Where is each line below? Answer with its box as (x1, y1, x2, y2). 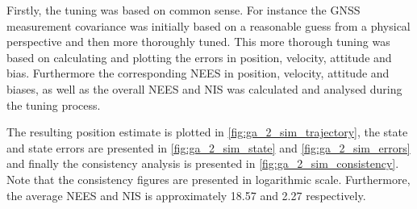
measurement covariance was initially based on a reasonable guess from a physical (6, 17, 411, 34)
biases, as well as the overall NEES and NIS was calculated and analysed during (6, 80, 402, 97)
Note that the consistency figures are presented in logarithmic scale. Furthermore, (6, 170, 411, 187)
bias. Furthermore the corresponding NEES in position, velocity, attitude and (6, 65, 390, 82)
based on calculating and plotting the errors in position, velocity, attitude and (6, 48, 392, 65)
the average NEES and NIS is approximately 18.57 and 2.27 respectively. (6, 186, 366, 203)
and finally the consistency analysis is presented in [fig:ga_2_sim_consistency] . (6, 155, 399, 172)
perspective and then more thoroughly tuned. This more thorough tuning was (6, 33, 390, 50)
